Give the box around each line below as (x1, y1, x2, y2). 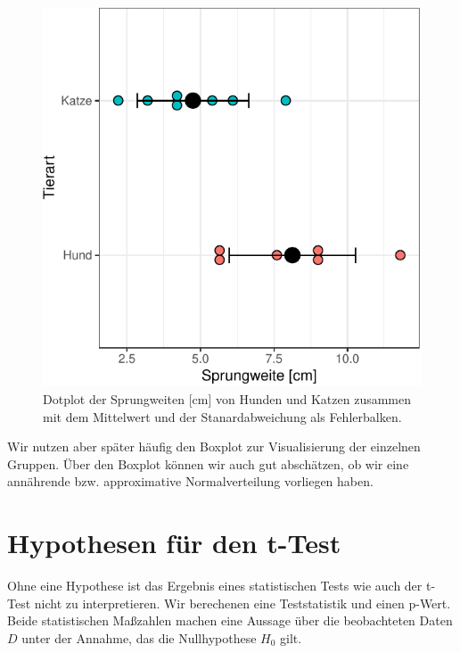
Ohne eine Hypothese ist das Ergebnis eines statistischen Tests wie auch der (7, 576, 423, 595)
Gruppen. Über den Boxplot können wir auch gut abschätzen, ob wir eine (7, 454, 409, 473)
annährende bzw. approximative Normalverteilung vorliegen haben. (7, 472, 374, 491)
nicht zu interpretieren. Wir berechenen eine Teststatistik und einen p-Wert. (34, 593, 451, 612)
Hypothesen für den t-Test (7, 525, 341, 561)
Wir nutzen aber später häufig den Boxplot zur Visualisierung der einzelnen (7, 437, 421, 456)
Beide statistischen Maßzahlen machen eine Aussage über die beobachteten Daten (7, 611, 453, 630)
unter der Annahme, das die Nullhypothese (21, 628, 257, 647)
